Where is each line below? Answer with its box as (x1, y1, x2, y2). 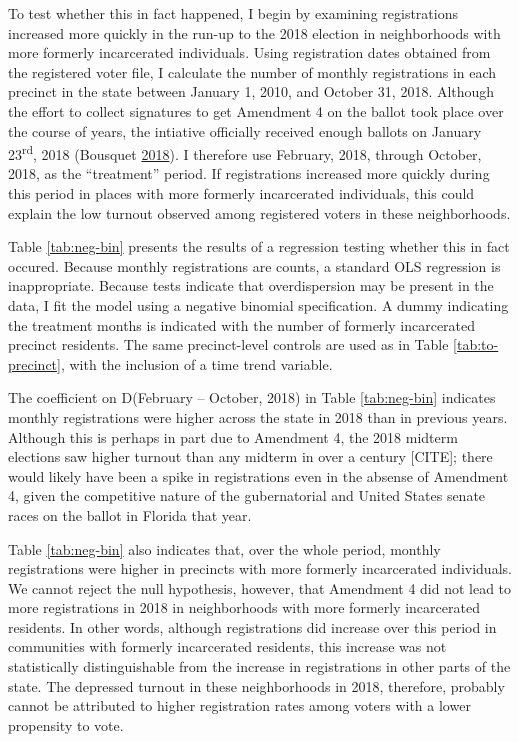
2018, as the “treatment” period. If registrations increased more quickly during (8, 163, 490, 184)
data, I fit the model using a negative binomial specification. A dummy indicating (8, 294, 509, 315)
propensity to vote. (8, 714, 124, 735)
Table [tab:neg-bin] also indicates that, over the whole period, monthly (8, 538, 441, 559)
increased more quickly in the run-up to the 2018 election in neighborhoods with (8, 22, 501, 43)
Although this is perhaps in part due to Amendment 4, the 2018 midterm (8, 426, 458, 447)
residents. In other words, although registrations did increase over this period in (8, 616, 497, 637)
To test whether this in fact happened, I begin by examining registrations (8, 3, 459, 23)
